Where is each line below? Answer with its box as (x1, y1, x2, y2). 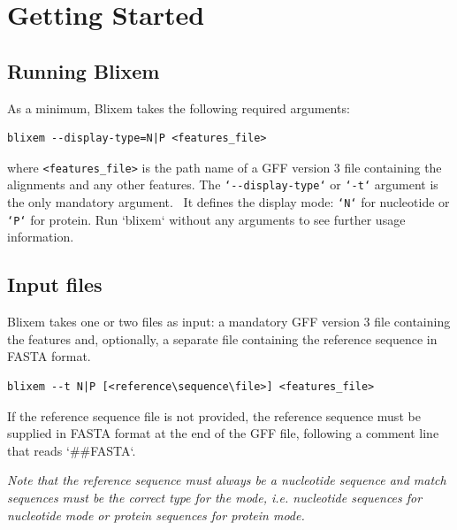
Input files (7, 271, 103, 298)
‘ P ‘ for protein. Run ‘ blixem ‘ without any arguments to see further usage (7, 210, 406, 228)
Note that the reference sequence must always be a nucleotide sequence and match (7, 471, 446, 489)
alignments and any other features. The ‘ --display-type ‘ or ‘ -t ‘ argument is (7, 175, 438, 194)
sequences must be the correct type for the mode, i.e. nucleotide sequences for (7, 488, 423, 506)
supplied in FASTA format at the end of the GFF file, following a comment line (7, 424, 439, 442)
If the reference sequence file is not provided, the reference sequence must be (7, 406, 421, 425)
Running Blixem (7, 57, 160, 84)
